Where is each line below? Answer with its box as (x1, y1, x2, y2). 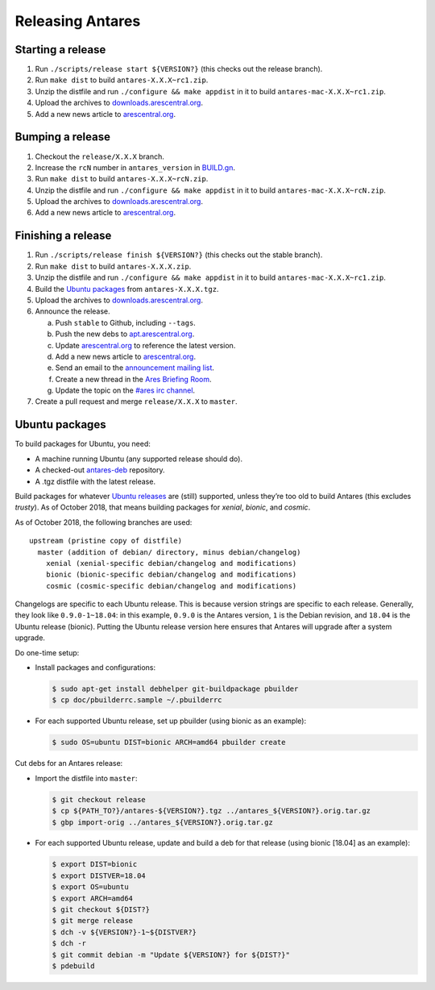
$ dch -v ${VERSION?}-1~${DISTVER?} (52, 927, 197, 937)
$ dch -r (52, 939, 87, 948)
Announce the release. (35, 306, 110, 316)
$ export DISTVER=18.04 (52, 871, 147, 880)
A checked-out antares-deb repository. (35, 465, 165, 475)
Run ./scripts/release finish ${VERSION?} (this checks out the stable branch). (35, 250, 323, 260)
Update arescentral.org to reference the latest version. (55, 340, 236, 350)
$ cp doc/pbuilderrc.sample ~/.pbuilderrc (52, 696, 222, 705)
